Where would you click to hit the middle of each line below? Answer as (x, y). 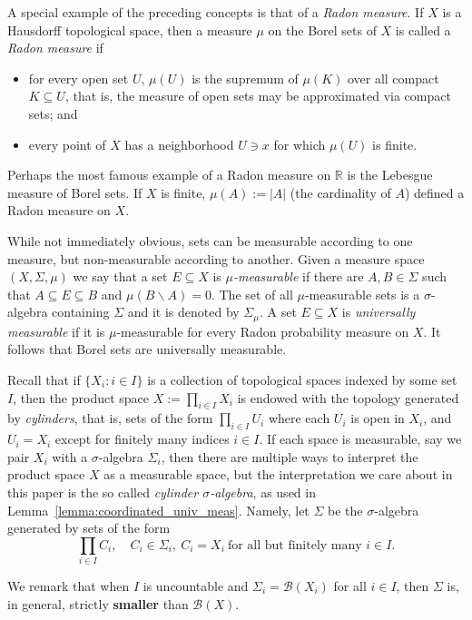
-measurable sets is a (362, 294)
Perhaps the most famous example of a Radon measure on (169, 175)
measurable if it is (56, 331)
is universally (379, 312)
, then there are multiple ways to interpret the (290, 456)
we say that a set (120, 276)
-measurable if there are (298, 276)
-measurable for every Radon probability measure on (263, 331)
